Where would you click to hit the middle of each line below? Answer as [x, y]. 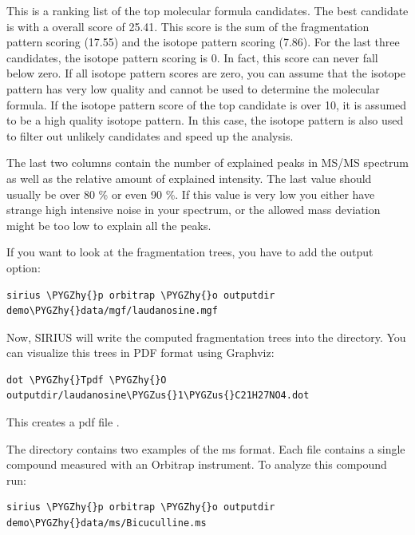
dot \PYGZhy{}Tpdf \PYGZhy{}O [87, 380]
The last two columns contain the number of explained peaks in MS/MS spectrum [207, 162]
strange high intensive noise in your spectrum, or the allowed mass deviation [194, 210]
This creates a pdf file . [63, 422]
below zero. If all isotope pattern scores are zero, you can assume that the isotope [206, 73]
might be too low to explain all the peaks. [109, 225]
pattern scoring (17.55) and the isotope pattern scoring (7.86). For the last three [203, 42]
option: [24, 267]
